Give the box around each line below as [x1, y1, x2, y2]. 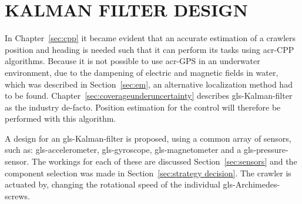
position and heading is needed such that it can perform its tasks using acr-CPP [5, 43, 294, 55]
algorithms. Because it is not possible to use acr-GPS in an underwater [5, 55, 260, 67]
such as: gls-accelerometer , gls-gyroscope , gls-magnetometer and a [5, 143, 241, 156]
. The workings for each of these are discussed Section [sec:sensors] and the [26, 155, 297, 168]
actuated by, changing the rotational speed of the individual [5, 178, 220, 190]
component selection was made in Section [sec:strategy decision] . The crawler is [5, 166, 291, 179]
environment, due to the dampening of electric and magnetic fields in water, [5, 66, 278, 78]
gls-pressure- [243, 143, 288, 156]
